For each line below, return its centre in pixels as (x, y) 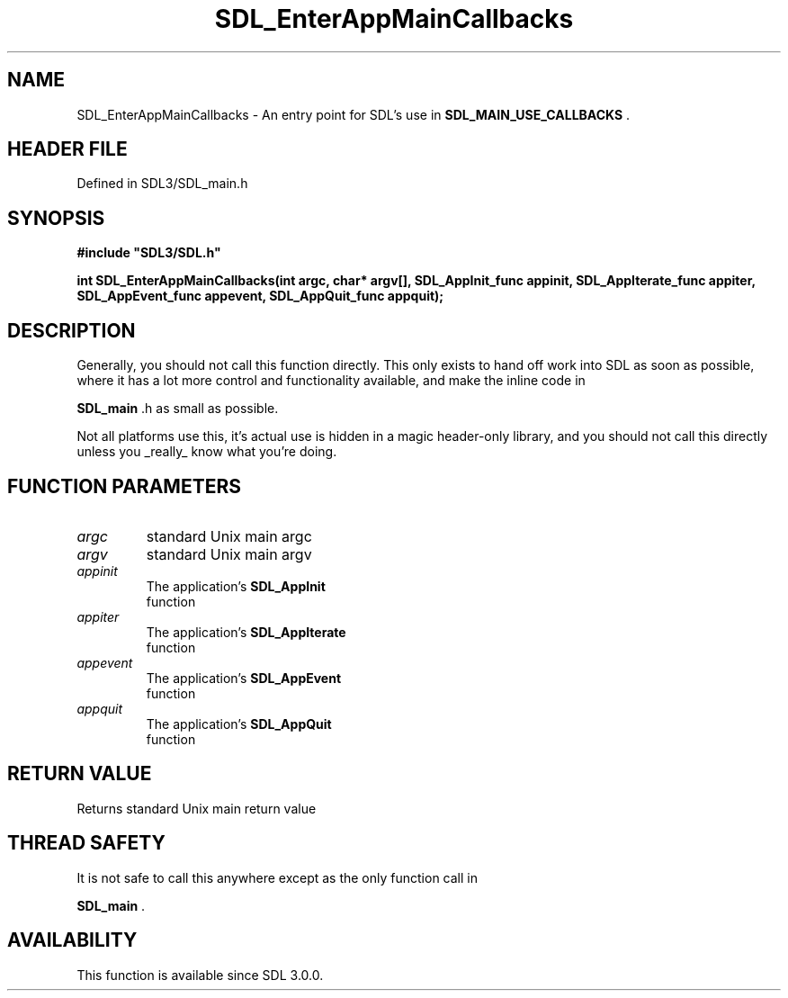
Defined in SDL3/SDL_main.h (162, 184)
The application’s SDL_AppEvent (244, 678)
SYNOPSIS (56, 218)
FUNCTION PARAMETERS (124, 486)
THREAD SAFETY (86, 843)
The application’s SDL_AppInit (236, 586)
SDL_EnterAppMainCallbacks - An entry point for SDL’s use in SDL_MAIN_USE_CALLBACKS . (354, 114)
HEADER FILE (67, 149)
